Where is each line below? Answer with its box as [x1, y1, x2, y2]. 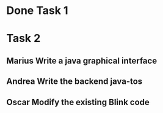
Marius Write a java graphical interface [6, 55, 158, 66]
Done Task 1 [6, 4, 68, 18]
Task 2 [6, 32, 41, 46]
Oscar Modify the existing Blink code [6, 97, 150, 107]
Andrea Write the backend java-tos [6, 77, 143, 87]
